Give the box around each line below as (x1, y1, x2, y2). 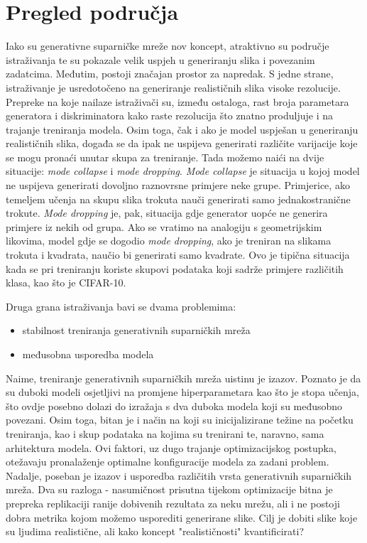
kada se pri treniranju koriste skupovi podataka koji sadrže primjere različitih (6, 261, 344, 276)
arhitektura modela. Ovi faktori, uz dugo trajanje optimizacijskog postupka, (6, 440, 336, 455)
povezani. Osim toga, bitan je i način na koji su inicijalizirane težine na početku (6, 412, 354, 427)
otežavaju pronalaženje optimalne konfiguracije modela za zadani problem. (6, 454, 329, 469)
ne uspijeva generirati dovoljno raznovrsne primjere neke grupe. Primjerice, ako (6, 178, 350, 193)
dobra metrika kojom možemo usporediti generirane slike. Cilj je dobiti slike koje (6, 510, 358, 525)
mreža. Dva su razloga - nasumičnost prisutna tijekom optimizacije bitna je (6, 482, 333, 497)
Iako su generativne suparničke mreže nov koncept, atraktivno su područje (6, 38, 329, 53)
